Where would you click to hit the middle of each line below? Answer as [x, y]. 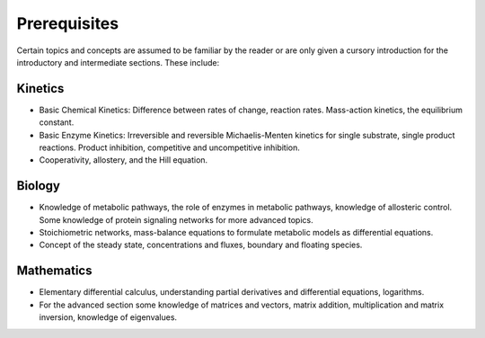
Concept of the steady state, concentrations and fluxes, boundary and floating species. [201, 245]
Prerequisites [68, 23]
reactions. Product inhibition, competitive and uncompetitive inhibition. [170, 147]
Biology [38, 186]
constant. [57, 122]
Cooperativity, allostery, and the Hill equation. [123, 160]
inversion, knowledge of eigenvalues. [108, 317]
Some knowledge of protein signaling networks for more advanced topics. [176, 219]
